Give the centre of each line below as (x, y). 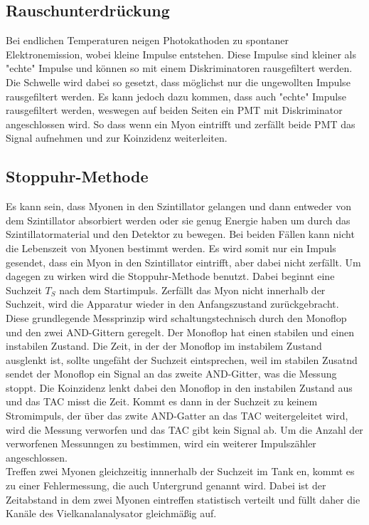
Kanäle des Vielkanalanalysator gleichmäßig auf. (111, 513)
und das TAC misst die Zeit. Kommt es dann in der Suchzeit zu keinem (162, 401)
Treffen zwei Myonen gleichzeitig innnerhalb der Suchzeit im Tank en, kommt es (180, 471)
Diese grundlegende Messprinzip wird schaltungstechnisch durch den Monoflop (176, 317)
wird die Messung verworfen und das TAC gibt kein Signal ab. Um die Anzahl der (184, 429)
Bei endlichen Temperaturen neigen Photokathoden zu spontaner (148, 40)
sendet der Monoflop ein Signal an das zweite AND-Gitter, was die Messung (171, 374)
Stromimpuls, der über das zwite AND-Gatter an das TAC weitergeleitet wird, (177, 416)
